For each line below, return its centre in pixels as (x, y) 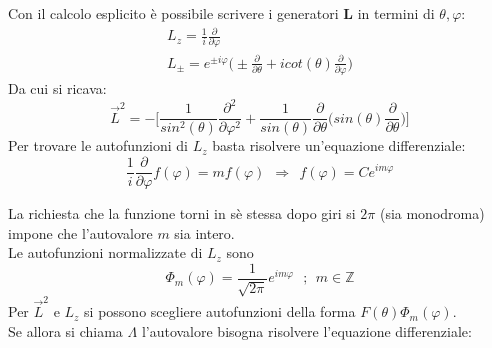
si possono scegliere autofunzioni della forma (220, 311)
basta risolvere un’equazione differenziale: (339, 145)
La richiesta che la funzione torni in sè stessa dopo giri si (182, 213)
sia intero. (204, 232)
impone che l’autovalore (80, 232)
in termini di (396, 13)
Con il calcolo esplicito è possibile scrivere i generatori (173, 13)
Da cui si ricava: (57, 88)
